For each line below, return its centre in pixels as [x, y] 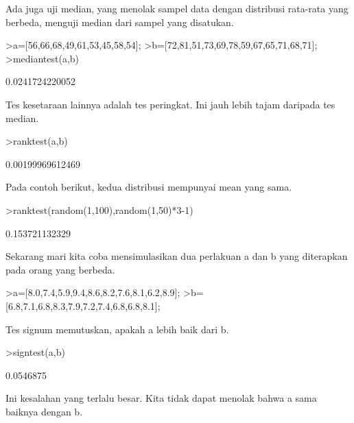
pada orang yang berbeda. [60, 269]
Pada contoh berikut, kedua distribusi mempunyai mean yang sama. [149, 187]
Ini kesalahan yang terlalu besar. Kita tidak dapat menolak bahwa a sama [161, 398]
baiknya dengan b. [44, 411]
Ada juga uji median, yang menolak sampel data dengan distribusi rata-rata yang [177, 8]
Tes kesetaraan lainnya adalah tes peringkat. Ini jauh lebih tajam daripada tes [170, 104]
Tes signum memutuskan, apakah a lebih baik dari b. [117, 329]
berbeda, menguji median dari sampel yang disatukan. [120, 22]
